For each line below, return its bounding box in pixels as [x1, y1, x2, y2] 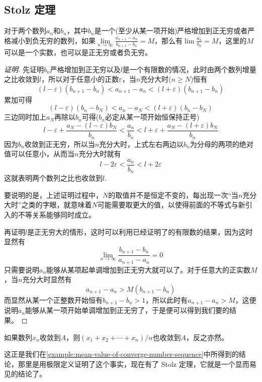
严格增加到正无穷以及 [50, 64, 121, 74]
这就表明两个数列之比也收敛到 [4, 173, 103, 183]
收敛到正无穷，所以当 [24, 138, 95, 149]
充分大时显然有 [22, 274, 72, 285]
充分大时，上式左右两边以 [99, 138, 184, 149]
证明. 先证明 [4, 64, 44, 74]
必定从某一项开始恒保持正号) [105, 112, 200, 122]
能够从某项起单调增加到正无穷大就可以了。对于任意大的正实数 [46, 264, 251, 275]
